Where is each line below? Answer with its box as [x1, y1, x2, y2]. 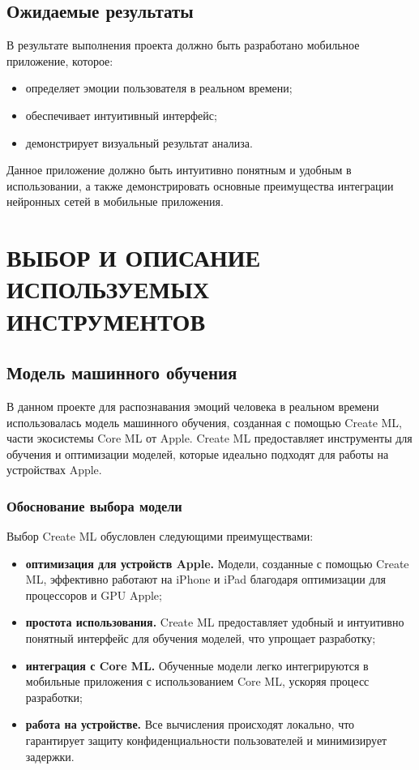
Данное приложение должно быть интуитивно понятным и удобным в [6, 161, 352, 178]
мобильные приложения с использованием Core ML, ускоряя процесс [25, 673, 370, 690]
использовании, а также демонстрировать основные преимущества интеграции [6, 177, 394, 194]
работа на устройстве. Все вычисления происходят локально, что [25, 716, 355, 733]
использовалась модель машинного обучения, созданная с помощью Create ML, [6, 413, 402, 430]
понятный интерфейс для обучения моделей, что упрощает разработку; [25, 630, 376, 647]
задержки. [25, 747, 75, 764]
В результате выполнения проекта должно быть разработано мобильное [6, 36, 360, 53]
